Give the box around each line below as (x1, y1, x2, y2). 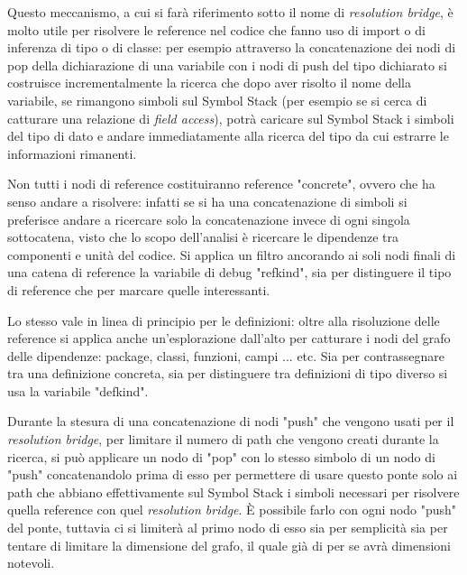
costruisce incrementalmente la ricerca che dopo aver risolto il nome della (7, 73, 412, 92)
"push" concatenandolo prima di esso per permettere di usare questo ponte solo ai (7, 465, 458, 484)
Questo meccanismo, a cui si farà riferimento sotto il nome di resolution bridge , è (7, 3, 453, 21)
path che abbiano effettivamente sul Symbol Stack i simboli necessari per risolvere (7, 482, 460, 501)
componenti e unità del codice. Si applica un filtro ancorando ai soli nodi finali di (7, 245, 456, 264)
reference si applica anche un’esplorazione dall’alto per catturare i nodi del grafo (7, 329, 451, 348)
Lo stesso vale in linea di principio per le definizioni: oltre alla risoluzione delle (7, 311, 440, 329)
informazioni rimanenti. (7, 144, 137, 162)
